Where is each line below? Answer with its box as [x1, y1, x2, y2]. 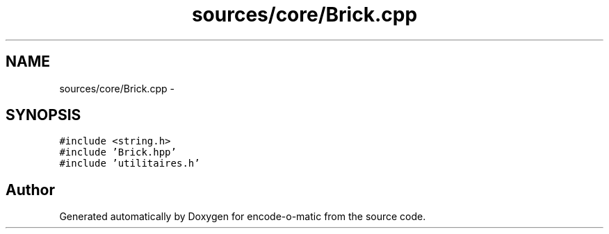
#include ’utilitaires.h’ [59, 158, 200, 169]
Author [6, 181, 55, 199]
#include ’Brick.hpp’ [59, 147, 177, 158]
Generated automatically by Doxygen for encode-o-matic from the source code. [59, 210, 426, 223]
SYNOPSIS [6, 106, 81, 124]
